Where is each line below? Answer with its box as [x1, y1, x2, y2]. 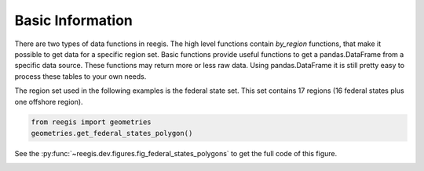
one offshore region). [14, 97, 83, 106]
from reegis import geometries [31, 118, 152, 126]
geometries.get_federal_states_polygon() [31, 129, 193, 137]
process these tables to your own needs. [14, 71, 147, 81]
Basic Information [14, 12, 133, 29]
